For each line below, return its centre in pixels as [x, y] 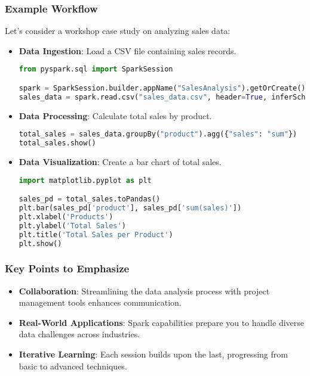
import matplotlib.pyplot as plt [85, 180]
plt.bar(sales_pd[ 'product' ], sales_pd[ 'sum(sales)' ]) [130, 208]
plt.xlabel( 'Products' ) [66, 217]
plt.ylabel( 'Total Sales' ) [72, 226]
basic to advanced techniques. [73, 366]
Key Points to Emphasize [67, 268]
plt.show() [40, 243]
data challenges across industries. [79, 334]
